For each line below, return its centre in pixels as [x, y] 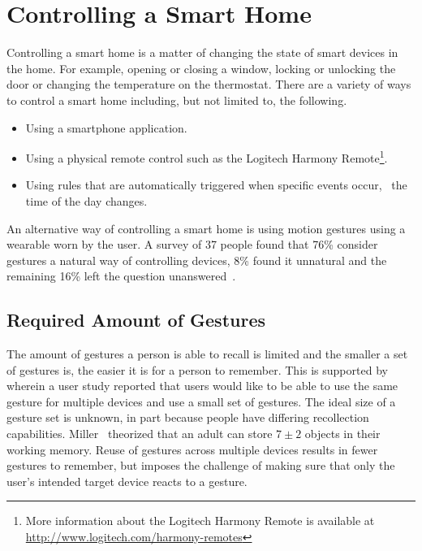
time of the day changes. [86, 200]
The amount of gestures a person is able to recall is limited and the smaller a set [207, 354]
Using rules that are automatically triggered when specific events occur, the [216, 185]
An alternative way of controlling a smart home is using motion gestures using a [206, 228]
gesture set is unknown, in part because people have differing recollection [188, 417]
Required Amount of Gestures [136, 320]
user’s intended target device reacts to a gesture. [127, 481]
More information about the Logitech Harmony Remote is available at [200, 521]
